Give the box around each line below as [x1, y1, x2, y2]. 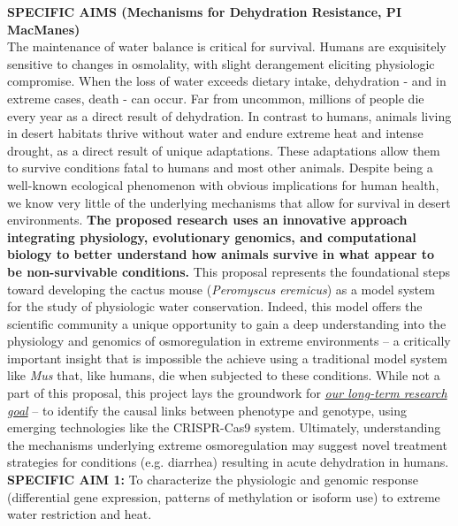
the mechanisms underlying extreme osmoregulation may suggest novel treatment [7, 435, 447, 454]
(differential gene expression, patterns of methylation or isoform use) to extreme [7, 487, 440, 506]
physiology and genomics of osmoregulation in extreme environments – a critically [7, 332, 451, 350]
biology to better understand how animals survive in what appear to [7, 245, 435, 263]
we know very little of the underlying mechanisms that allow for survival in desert [7, 193, 451, 211]
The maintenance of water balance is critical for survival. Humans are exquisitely [7, 37, 447, 56]
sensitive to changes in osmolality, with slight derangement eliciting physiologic [7, 54, 435, 72]
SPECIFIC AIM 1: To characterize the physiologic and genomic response [7, 470, 418, 489]
